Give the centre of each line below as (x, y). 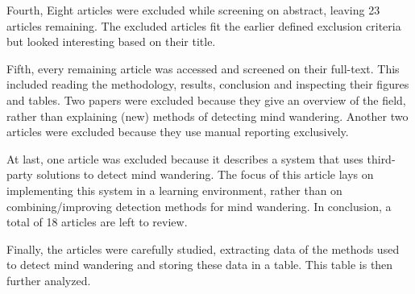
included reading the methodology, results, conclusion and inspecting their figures (208, 84)
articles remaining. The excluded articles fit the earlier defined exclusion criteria (204, 25)
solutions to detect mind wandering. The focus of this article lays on (205, 174)
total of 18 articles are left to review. (97, 222)
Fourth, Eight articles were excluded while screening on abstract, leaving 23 (193, 10)
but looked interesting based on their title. (111, 41)
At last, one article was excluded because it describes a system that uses (185, 158)
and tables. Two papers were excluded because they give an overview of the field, (206, 99)
